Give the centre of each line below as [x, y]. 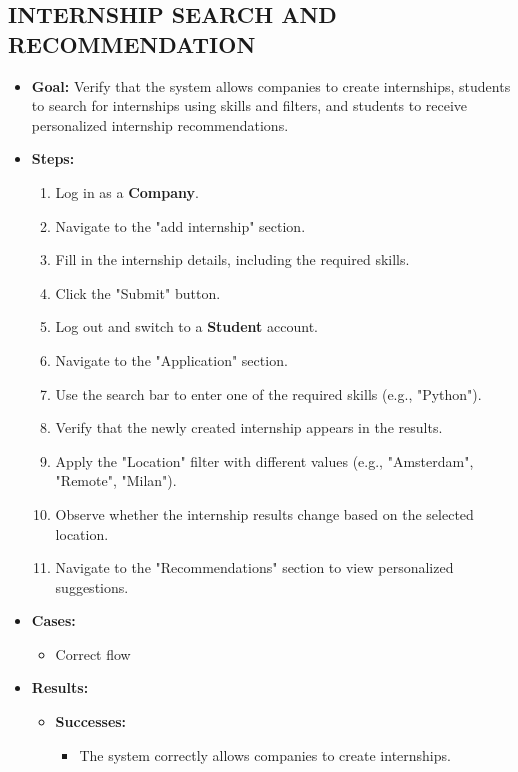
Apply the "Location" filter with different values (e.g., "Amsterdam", [264, 460]
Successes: [91, 721]
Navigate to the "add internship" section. [180, 225]
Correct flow [93, 653]
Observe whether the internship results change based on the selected [264, 513]
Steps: [53, 158]
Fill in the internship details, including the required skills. [232, 259]
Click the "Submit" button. [138, 292]
